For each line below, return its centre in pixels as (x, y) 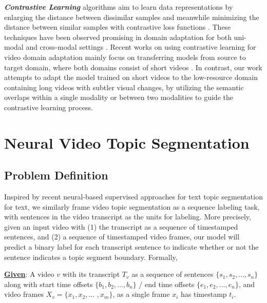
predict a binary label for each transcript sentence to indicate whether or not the (131, 247)
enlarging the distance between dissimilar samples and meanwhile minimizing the (132, 17)
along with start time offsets (49, 284)
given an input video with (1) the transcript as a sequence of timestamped (121, 226)
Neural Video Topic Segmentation (127, 142)
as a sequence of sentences (173, 274)
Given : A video (29, 274)
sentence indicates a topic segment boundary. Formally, (91, 257)
